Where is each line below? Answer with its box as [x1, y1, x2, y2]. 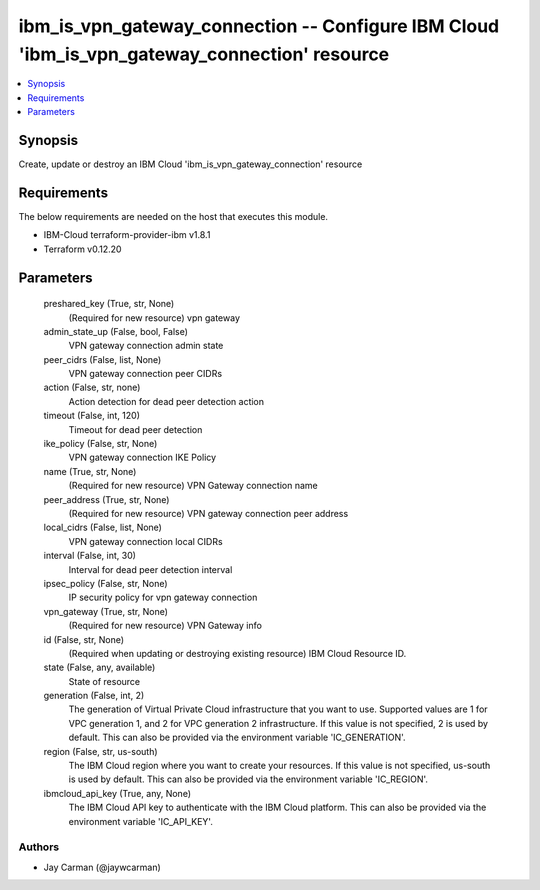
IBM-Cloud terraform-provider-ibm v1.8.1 [43, 229, 211, 241]
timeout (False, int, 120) [43, 410, 140, 422]
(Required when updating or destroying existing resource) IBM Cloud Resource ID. [68, 647, 407, 659]
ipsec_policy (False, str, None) [43, 577, 169, 589]
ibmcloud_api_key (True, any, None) [43, 787, 192, 799]
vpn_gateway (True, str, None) [43, 605, 169, 617]
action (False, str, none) [43, 381, 141, 394]
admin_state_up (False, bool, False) [43, 325, 189, 337]
